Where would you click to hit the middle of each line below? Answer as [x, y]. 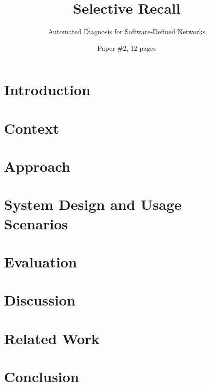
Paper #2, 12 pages [127, 48]
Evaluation [40, 262]
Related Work [52, 338]
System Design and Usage [93, 204]
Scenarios [36, 223]
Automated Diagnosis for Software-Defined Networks [127, 31]
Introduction [47, 90]
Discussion [40, 300]
